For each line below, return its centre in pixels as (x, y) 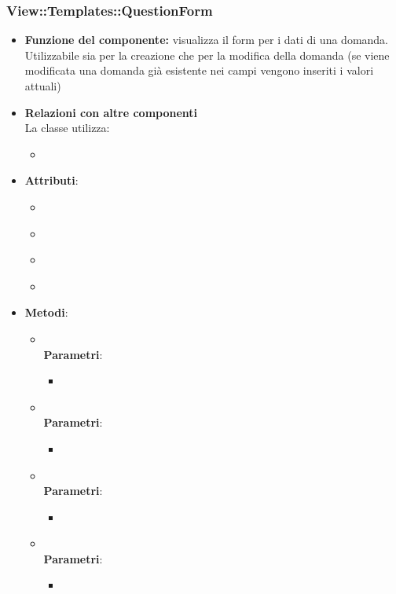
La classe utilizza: (67, 128)
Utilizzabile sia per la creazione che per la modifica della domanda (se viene (207, 55)
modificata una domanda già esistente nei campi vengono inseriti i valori (199, 70)
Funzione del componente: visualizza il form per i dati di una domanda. (207, 40)
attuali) (43, 86)
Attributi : (51, 180)
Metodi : (46, 312)
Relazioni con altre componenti (111, 112)
